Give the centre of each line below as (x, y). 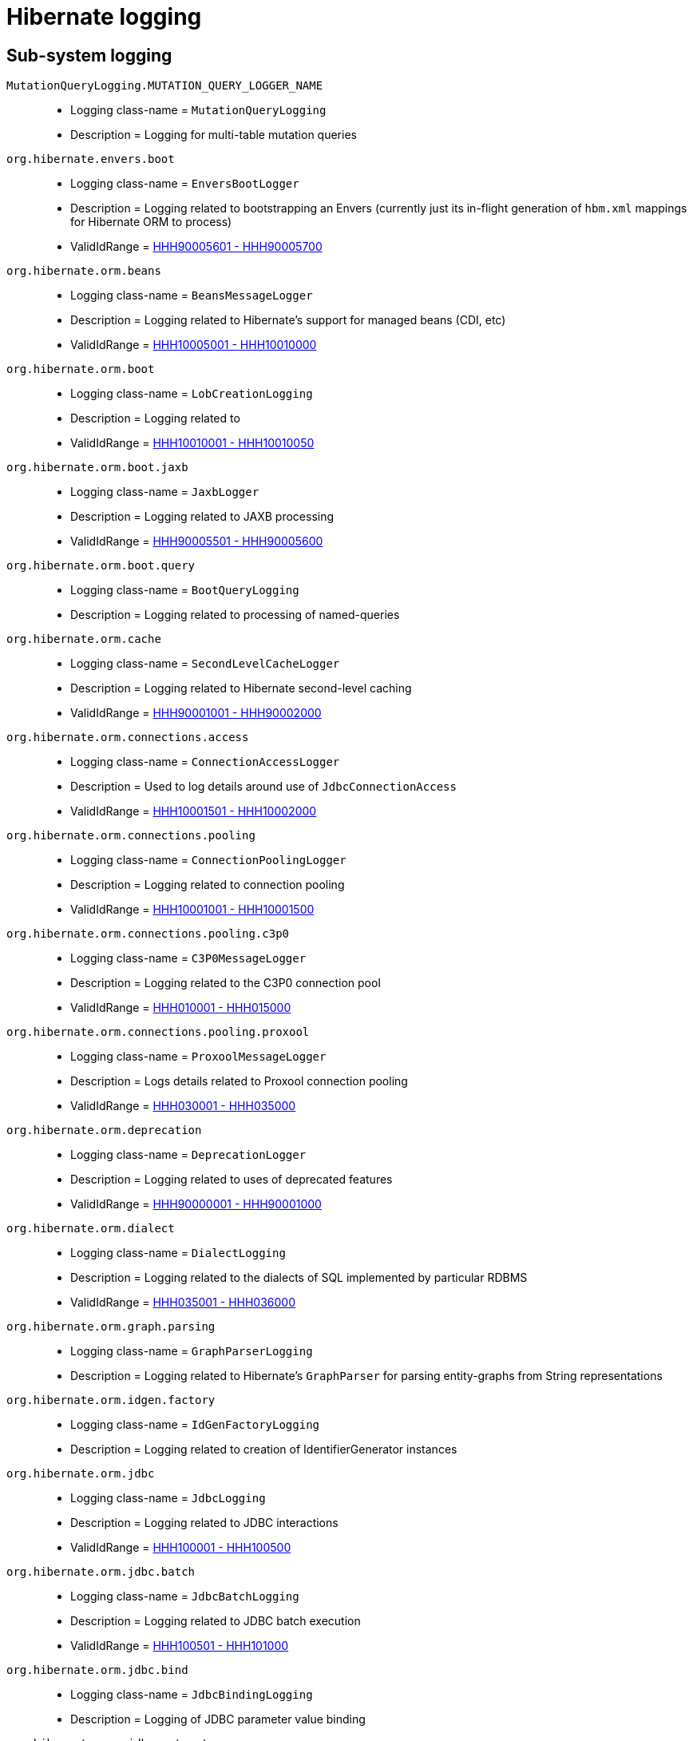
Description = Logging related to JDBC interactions (204, 1523)
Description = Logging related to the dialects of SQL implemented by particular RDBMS (299, 1278)
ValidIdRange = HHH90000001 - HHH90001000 (196, 1204)
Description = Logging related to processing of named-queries (235, 615)
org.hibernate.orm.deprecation (104, 1130)
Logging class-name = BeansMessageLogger (192, 295)
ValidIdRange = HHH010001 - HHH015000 (181, 1008)
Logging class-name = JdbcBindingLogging (192, 1695)
